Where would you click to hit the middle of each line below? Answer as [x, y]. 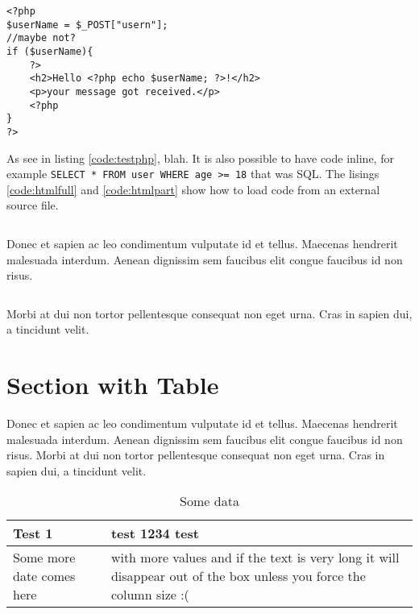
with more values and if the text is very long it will [255, 558]
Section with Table [113, 385]
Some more [44, 558]
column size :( [150, 595]
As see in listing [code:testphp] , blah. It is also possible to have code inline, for [200, 158]
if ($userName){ [50, 51]
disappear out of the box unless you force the [238, 576]
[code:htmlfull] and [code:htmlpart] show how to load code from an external [193, 189]
